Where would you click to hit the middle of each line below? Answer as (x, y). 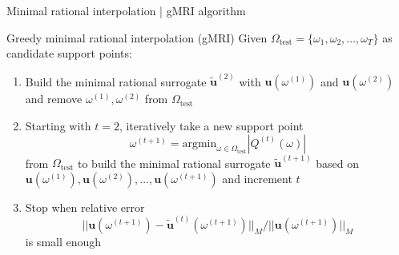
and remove (54, 99)
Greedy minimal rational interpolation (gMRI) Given (137, 37)
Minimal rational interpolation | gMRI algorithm (126, 10)
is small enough (63, 242)
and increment (257, 178)
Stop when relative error (85, 207)
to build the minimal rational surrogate (174, 163)
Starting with (58, 126)
